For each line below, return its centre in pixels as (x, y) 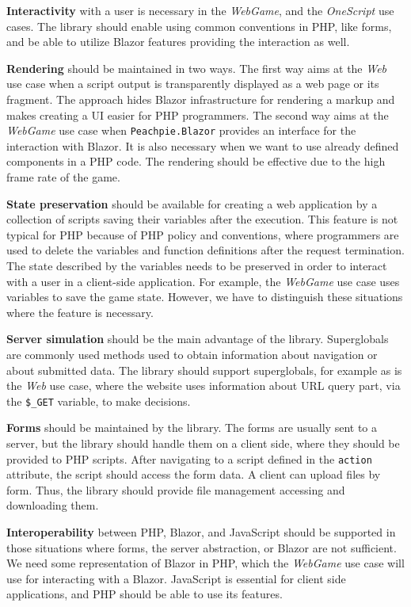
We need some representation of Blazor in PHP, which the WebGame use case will (205, 563)
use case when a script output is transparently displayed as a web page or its (193, 84)
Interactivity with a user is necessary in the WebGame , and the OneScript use (200, 10)
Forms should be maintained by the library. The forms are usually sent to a (192, 428)
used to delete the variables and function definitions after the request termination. (205, 250)
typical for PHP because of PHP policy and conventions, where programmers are (203, 234)
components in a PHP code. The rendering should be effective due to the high (196, 161)
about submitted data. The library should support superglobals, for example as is (204, 370)
